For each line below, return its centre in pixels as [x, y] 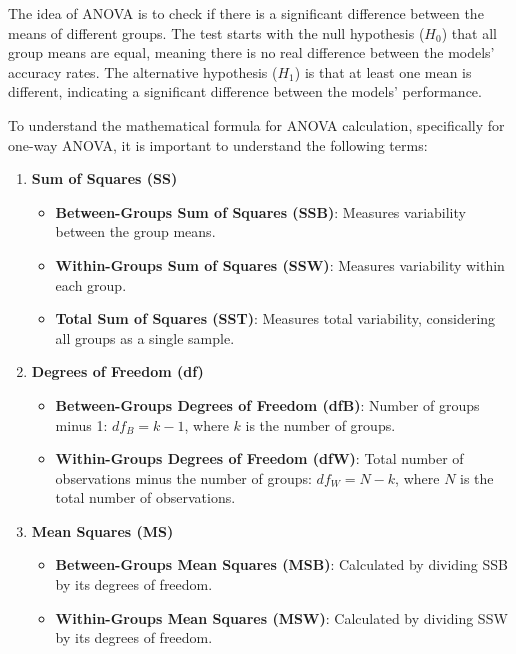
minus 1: [81, 424]
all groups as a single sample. [145, 337]
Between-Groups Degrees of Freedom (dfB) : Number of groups [267, 404]
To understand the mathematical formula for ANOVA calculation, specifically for [256, 124]
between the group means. [135, 231]
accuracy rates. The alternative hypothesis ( [143, 71]
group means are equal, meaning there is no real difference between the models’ [251, 52]
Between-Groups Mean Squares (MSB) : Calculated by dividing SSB [281, 564]
